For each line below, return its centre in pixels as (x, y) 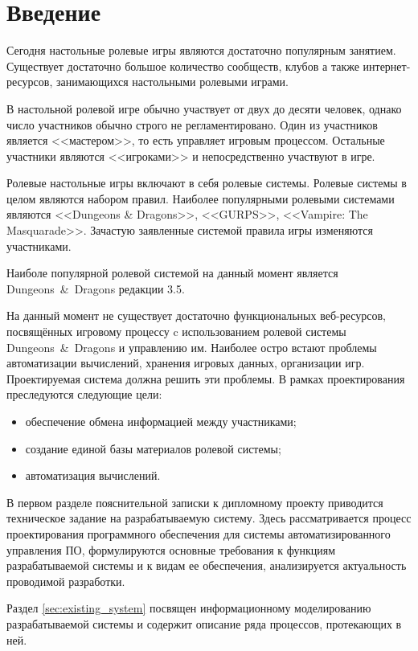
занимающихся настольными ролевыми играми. (172, 82)
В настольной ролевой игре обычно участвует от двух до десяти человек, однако (204, 108)
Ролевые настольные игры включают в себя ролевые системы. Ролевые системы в (207, 183)
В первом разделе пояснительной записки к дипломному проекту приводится (195, 502)
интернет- (387, 66)
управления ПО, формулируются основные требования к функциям (171, 549)
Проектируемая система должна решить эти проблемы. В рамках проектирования (206, 378)
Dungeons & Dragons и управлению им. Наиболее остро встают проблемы (192, 347)
